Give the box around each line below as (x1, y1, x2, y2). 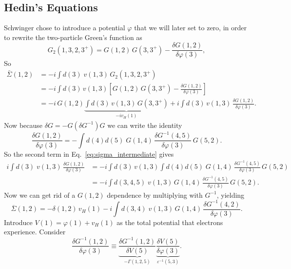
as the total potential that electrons (116, 217, 223, 227)
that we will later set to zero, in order (134, 22, 247, 33)
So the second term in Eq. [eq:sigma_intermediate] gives (4, 148, 174, 159)
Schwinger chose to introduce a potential (4, 22, 125, 33)
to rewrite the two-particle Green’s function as (4, 32, 142, 42)
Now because (4, 120, 43, 130)
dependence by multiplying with (107, 189, 203, 200)
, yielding (216, 189, 245, 200)
